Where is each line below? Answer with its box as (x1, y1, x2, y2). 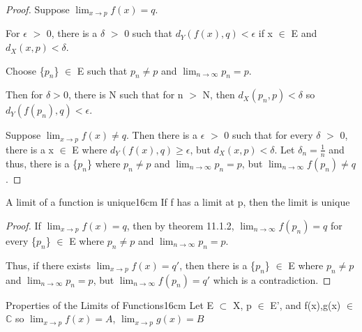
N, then (202, 87, 235, 102)
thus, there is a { (6, 156, 78, 170)
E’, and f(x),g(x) (270, 297, 341, 312)
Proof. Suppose (6, 2, 70, 16)
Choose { (6, 63, 45, 77)
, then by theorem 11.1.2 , (126, 218, 234, 232)
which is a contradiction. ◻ (213, 272, 331, 287)
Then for (6, 87, 43, 102)
